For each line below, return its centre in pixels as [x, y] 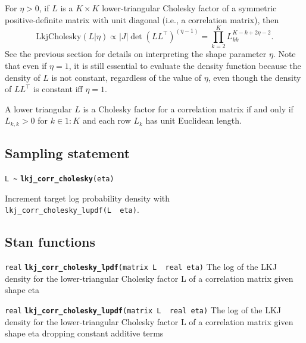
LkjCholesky [59, 37]
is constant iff [58, 89]
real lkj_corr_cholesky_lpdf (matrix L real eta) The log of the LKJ [141, 267]
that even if [26, 65]
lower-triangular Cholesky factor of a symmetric [189, 8]
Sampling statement [68, 153]
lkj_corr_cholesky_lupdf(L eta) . [72, 210]
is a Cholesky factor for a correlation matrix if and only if [188, 108]
